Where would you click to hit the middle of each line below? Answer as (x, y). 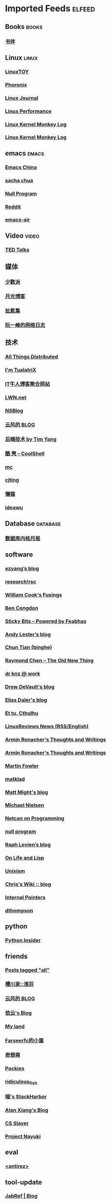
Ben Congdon (22, 608)
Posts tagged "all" (27, 970)
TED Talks (17, 250)
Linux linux (22, 58)
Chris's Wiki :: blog (28, 884)
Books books (24, 27)
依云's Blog (18, 1013)
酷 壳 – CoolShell (25, 453)
